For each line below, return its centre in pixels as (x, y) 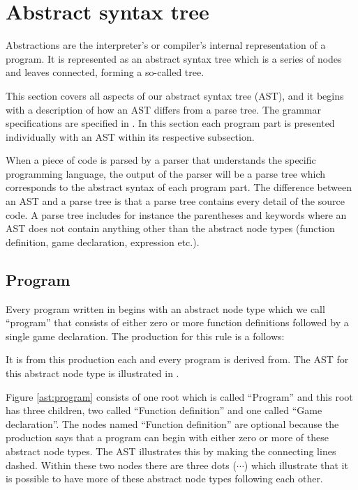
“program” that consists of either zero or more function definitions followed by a (177, 322)
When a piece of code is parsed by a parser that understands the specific (161, 160)
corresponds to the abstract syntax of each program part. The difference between (179, 187)
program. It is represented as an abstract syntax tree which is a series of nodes (174, 58)
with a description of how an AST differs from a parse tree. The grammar (163, 109)
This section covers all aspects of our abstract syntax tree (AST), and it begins (175, 95)
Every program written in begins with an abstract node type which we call (165, 308)
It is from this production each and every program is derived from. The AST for (177, 359)
